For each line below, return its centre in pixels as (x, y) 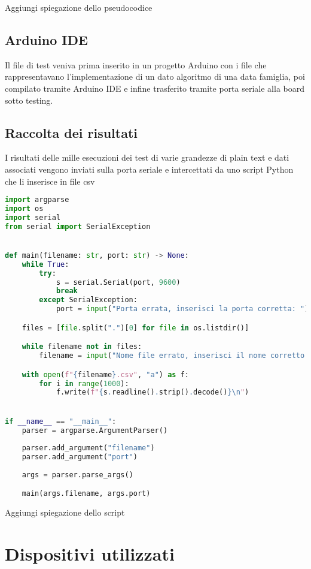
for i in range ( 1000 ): (84, 383)
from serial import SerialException (78, 226)
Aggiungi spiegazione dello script (65, 512)
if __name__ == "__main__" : (61, 421)
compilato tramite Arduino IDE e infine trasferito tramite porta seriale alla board (155, 88)
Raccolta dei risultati (71, 132)
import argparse (37, 200)
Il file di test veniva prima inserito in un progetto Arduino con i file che (136, 64)
